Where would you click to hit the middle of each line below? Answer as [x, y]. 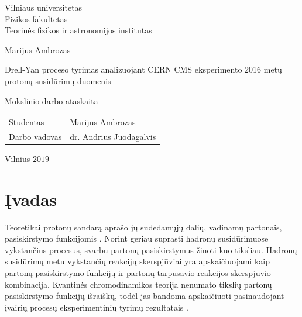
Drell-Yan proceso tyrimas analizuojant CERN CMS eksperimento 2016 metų [143, 69]
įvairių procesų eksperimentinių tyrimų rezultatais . [97, 307]
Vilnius [18, 158]
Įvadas [31, 199]
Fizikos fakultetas [36, 18]
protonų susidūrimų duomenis [58, 80]
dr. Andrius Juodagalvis [113, 136]
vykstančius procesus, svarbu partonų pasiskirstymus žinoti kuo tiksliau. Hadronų [151, 249]
